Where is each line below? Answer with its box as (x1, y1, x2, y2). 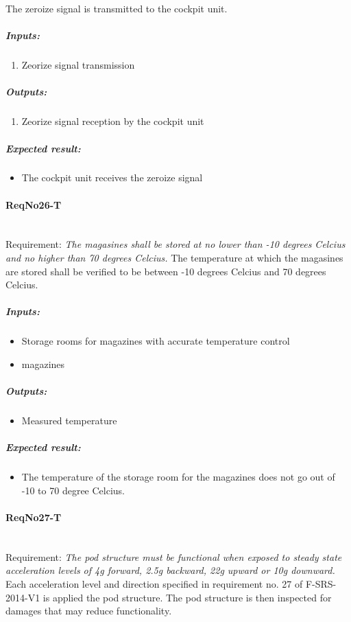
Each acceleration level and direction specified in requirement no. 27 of (5, 577, 303, 591)
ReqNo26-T (5, 197, 62, 211)
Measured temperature (21, 413, 117, 428)
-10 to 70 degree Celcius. (21, 483, 125, 497)
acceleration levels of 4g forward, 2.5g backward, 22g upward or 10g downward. (5, 563, 335, 577)
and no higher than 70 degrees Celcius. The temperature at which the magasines (5, 251, 343, 265)
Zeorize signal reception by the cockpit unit (21, 114, 204, 128)
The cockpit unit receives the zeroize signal (21, 170, 203, 185)
